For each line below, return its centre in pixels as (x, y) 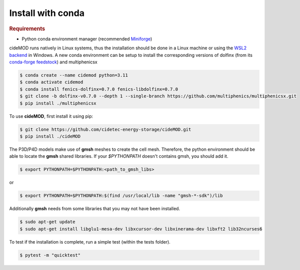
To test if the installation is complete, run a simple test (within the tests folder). (90, 242)
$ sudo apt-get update (47, 222)
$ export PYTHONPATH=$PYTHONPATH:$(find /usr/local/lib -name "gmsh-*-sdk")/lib (121, 196)
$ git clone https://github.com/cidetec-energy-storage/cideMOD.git (105, 129)
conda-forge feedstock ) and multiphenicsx (53, 62)
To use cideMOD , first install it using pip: (51, 116)
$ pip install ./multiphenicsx (58, 103)
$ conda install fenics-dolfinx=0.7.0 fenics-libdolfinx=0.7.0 (99, 89)
